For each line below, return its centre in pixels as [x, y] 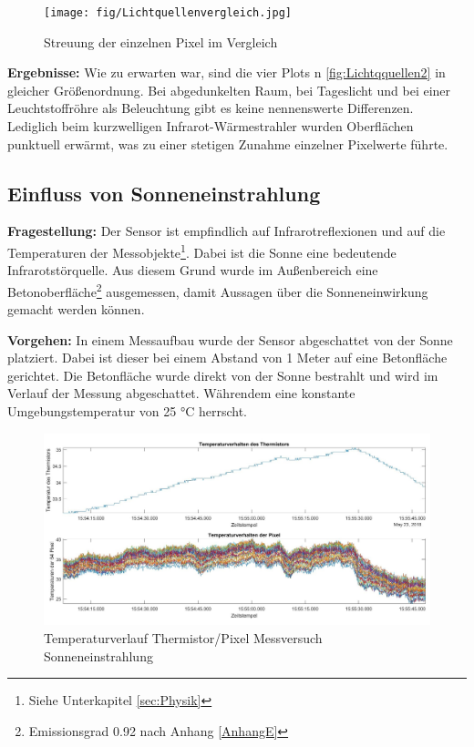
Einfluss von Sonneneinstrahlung [164, 193]
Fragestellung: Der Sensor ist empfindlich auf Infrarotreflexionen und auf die [227, 231]
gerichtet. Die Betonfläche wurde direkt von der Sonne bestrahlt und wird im [223, 375]
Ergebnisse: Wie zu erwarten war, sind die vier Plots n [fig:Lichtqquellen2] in [227, 72]
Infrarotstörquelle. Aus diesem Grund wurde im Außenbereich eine [193, 270]
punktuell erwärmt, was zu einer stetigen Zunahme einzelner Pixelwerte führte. [228, 143]
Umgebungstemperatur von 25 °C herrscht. [128, 411]
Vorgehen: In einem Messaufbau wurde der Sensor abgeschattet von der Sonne [230, 339]
